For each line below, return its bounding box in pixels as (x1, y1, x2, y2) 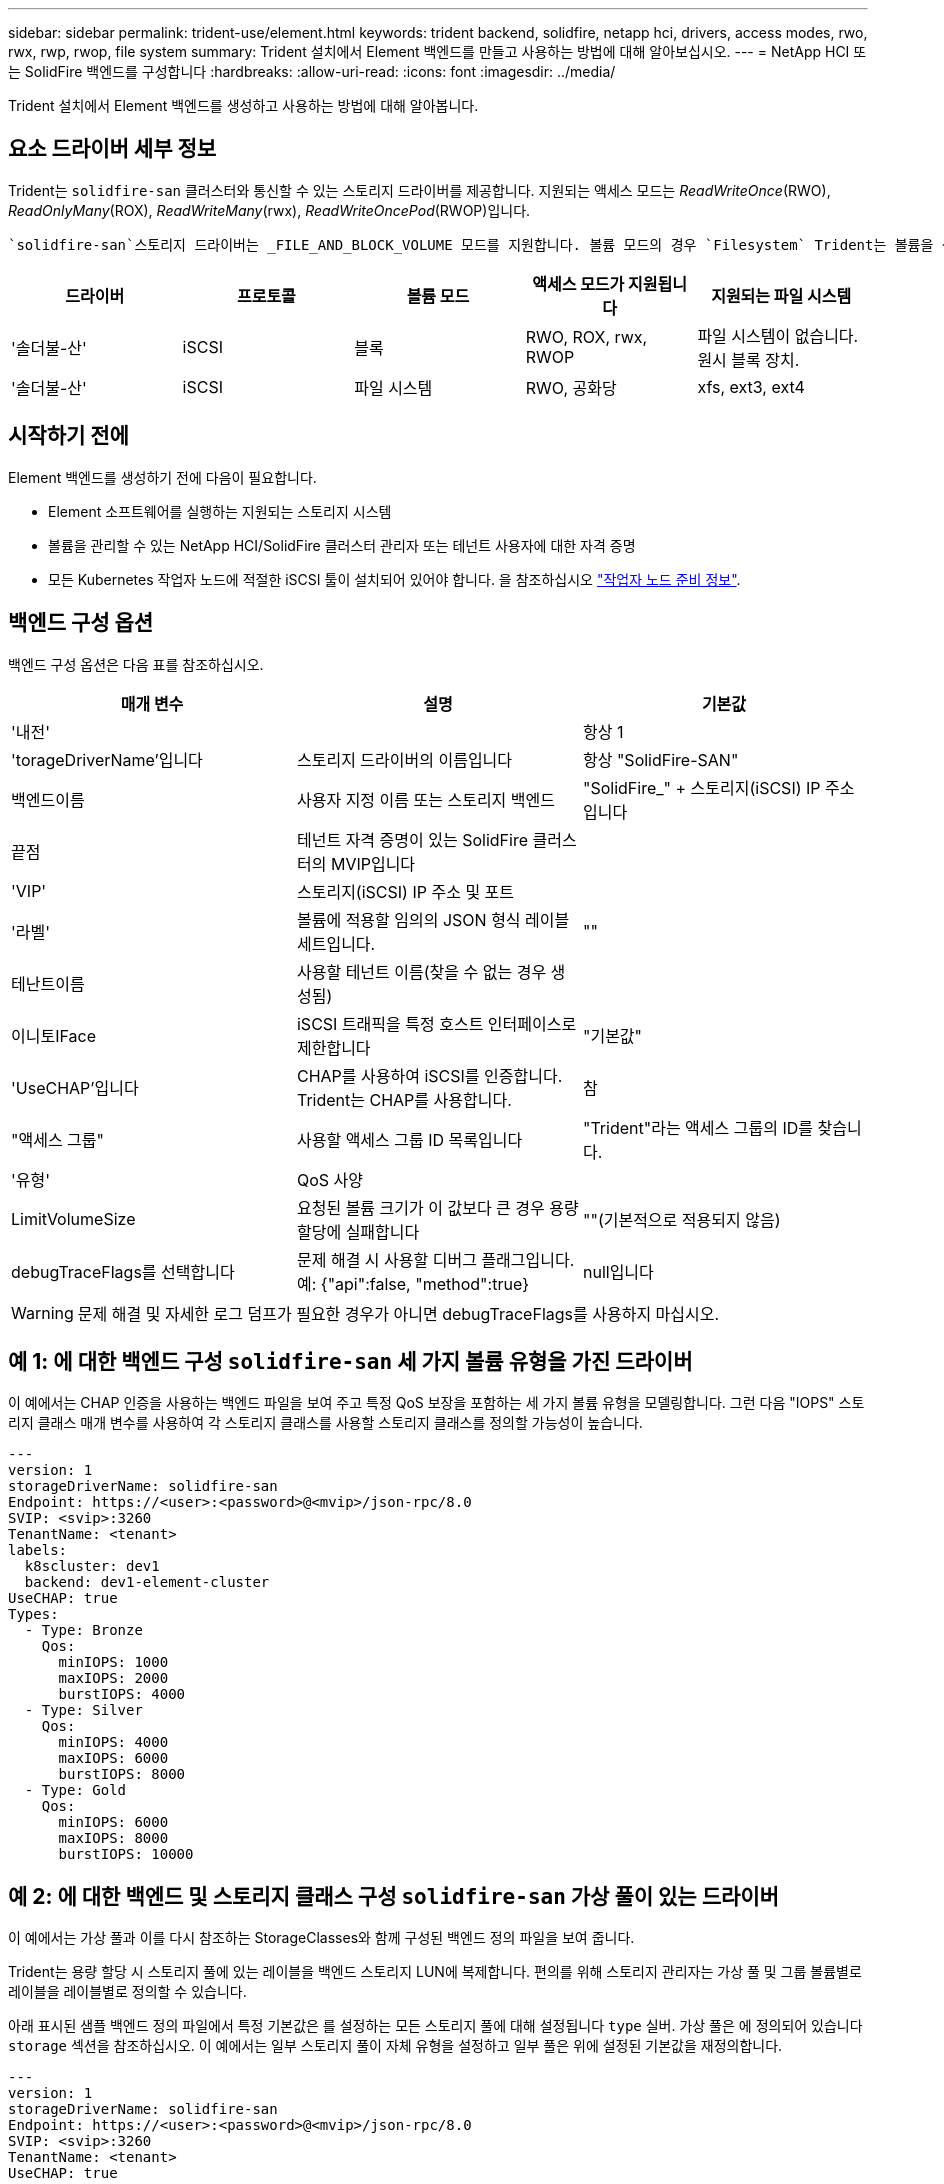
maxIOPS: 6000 (58, 1750, 169, 1767)
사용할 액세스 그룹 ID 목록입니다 (296, 1129, 523, 1150)
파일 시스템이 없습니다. (697, 325, 859, 346)
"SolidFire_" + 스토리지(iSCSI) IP (582, 777, 821, 798)
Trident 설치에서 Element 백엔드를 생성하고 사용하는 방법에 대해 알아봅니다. (8, 97, 479, 114)
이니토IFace (11, 1025, 96, 1046)
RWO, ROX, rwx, (525, 326, 648, 347)
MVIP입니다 (330, 853, 416, 874)
